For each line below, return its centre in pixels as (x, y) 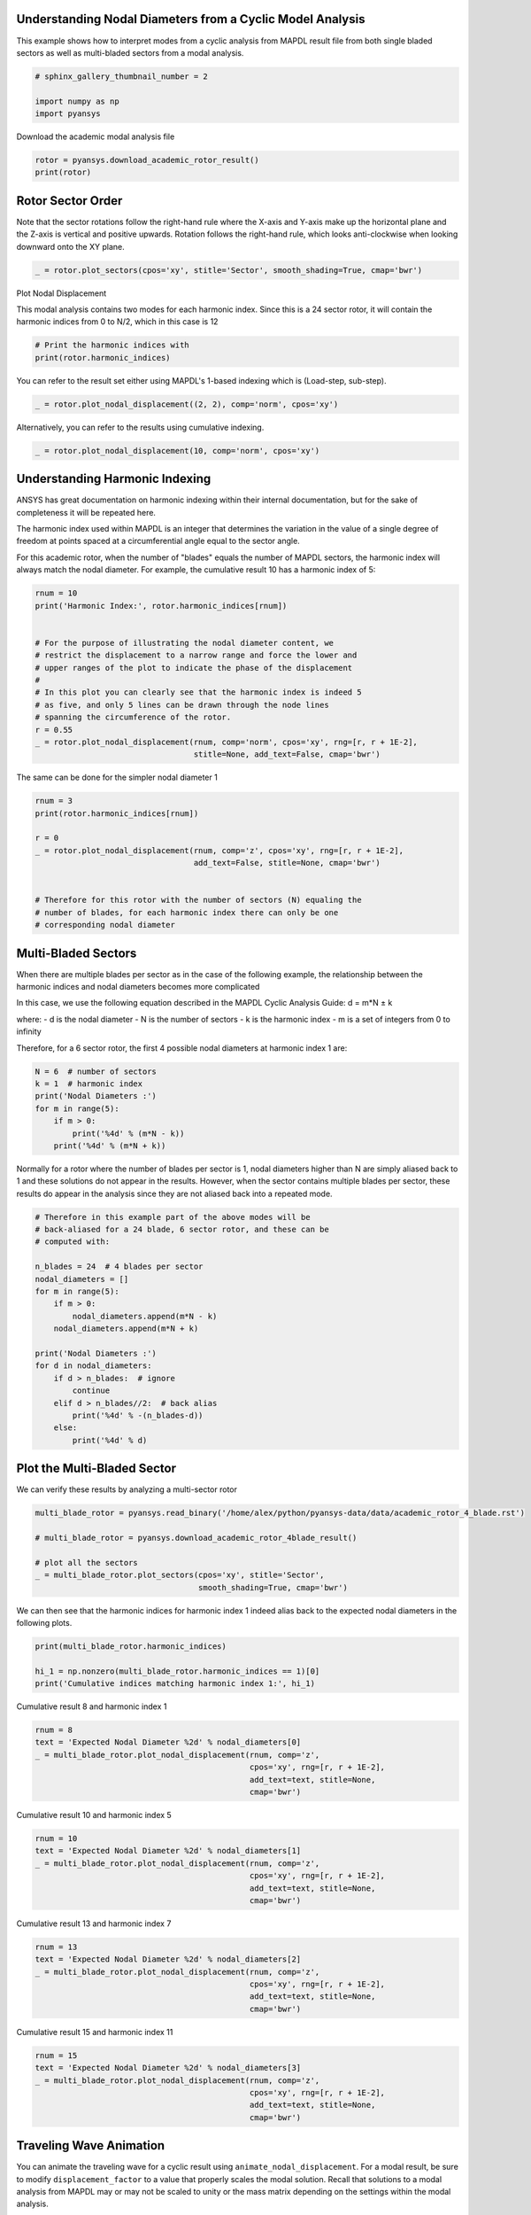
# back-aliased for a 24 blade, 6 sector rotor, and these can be (182, 1230)
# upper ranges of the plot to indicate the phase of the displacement (194, 668)
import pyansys (68, 114)
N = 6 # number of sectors (96, 1071)
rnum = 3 (54, 801)
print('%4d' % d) (110, 1440)
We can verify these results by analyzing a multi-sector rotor (127, 1489)
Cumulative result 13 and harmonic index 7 (94, 1924)
